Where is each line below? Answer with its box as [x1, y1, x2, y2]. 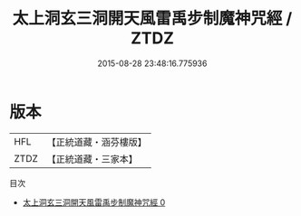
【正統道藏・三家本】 [46, 153, 139, 165]
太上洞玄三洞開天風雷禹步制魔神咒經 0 [22, 196, 166, 208]
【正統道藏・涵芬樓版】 [46, 136, 148, 148]
